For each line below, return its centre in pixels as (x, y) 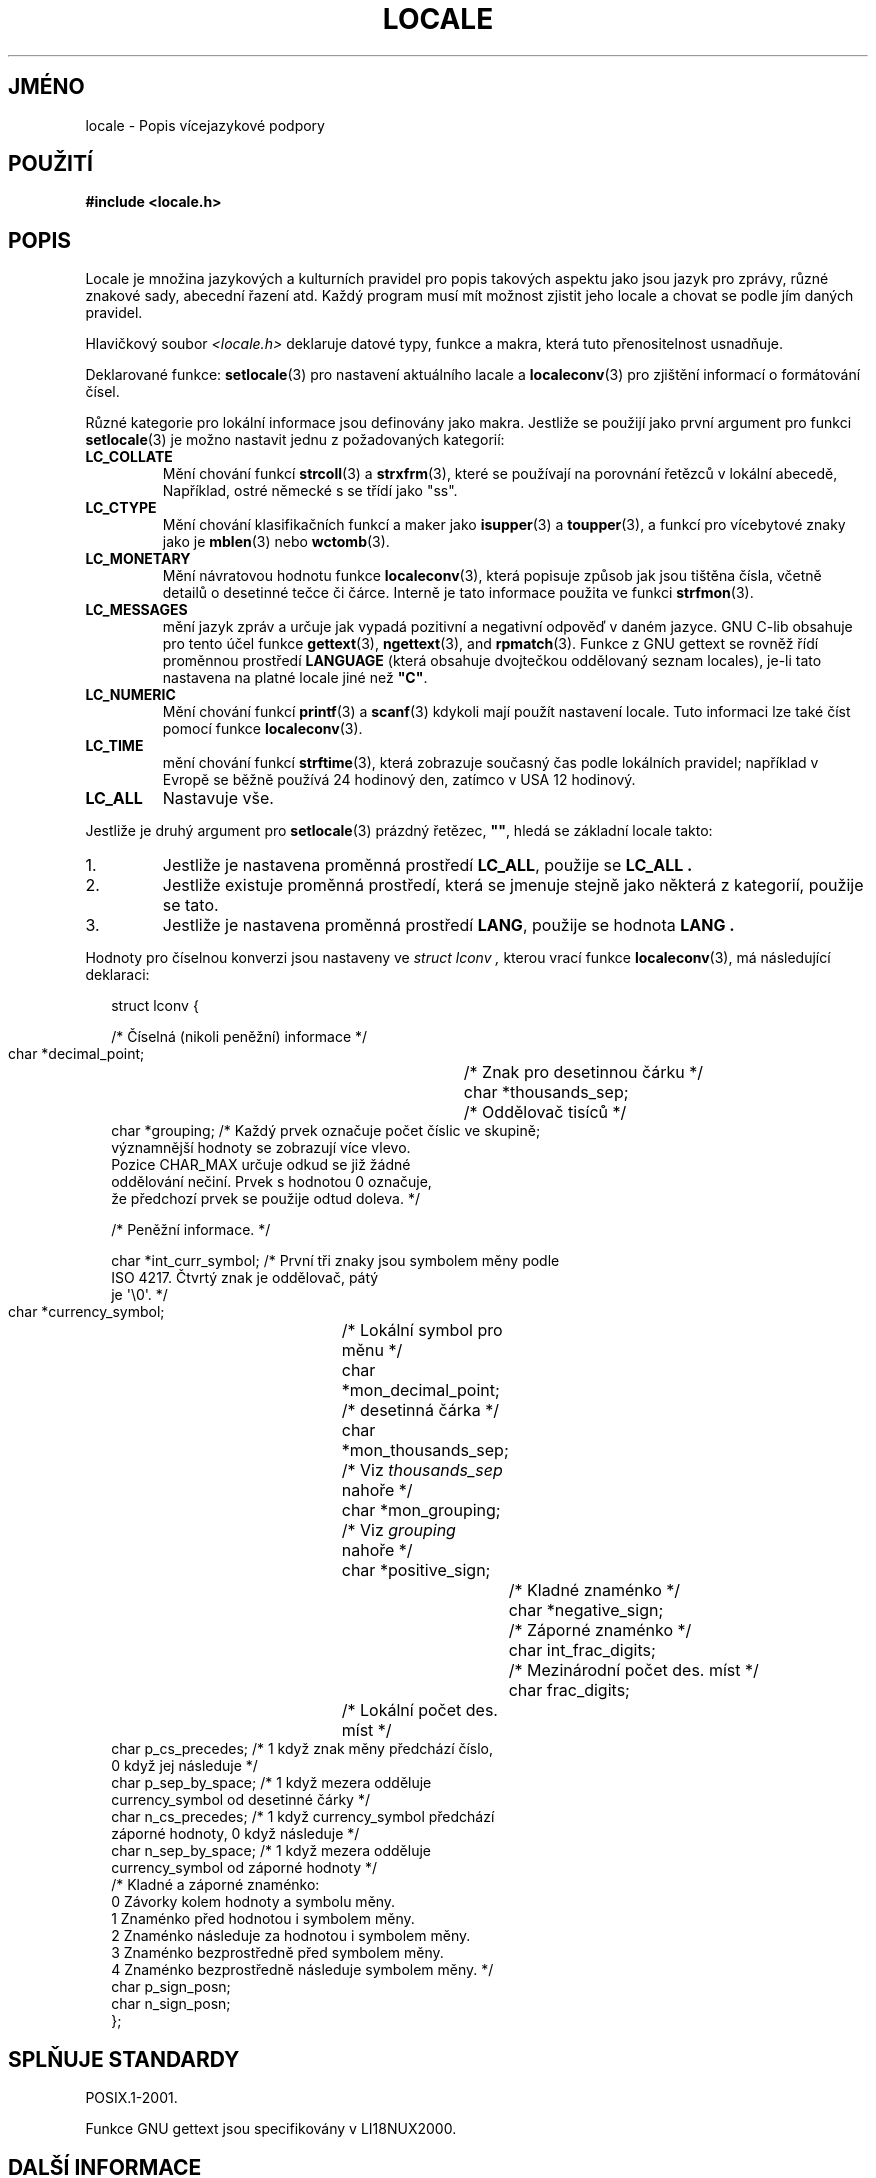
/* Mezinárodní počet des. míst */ (633, 1670)
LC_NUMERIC (130, 695)
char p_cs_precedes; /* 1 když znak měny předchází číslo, (302, 1749)
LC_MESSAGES (136, 610)
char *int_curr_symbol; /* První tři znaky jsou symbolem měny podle (335, 1261)
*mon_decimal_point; (420, 1390)
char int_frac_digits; (582, 1650)
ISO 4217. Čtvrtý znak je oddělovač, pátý (245, 1278)
